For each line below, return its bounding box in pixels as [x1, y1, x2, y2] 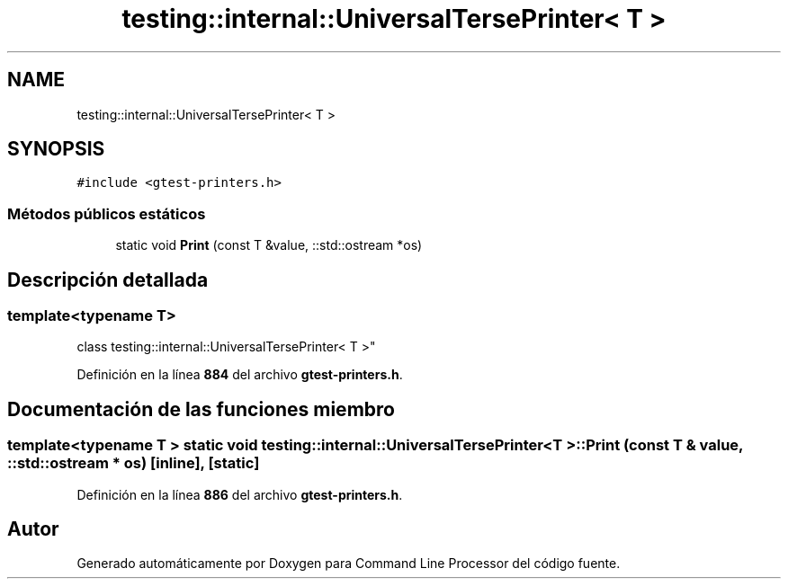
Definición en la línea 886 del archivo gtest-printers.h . [76, 486, 403, 502]
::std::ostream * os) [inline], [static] [7, 454, 260, 473]
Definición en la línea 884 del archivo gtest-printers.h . [76, 367, 403, 383]
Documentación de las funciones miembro [7, 397, 395, 421]
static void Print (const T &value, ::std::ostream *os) [115, 237, 423, 253]
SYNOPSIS [7, 138, 105, 161]
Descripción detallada [7, 268, 209, 291]
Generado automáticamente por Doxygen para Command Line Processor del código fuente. [76, 555, 621, 572]
